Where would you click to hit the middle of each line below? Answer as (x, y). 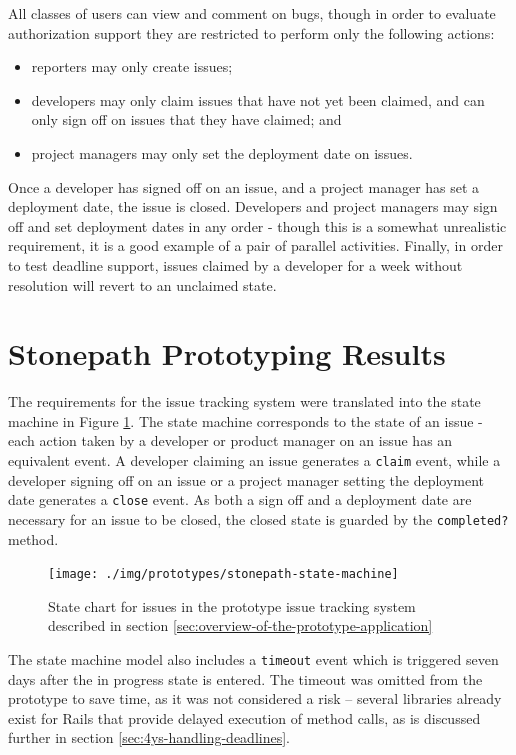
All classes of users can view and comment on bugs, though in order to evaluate (252, 13)
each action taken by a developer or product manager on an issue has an (230, 440)
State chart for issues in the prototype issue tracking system (232, 605)
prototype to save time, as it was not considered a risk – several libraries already (255, 698)
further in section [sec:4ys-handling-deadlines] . (149, 737)
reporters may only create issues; (132, 66)
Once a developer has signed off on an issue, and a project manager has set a (244, 186)
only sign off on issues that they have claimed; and (186, 119)
